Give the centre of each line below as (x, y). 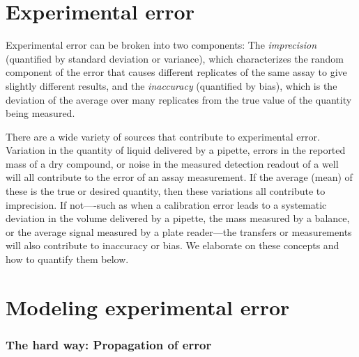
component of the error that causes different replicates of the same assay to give (176, 72)
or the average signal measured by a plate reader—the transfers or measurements (179, 231)
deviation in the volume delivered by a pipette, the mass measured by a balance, (178, 218)
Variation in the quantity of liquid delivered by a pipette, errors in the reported (176, 150)
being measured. (40, 113)
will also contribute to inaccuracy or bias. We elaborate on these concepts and (173, 245)
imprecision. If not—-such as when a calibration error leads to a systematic (166, 204)
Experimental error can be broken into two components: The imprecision (161, 45)
